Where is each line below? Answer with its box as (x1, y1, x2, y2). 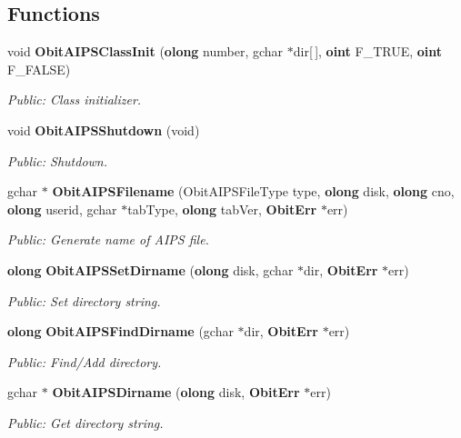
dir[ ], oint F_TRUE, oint (293, 42, 443, 61)
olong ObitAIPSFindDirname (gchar (7, 322, 234, 341)
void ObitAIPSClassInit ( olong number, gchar (7, 42, 284, 61)
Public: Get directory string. (7, 413, 164, 432)
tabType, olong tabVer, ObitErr (127, 199, 317, 218)
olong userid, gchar (7, 199, 117, 218)
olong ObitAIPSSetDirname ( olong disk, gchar (7, 260, 294, 279)
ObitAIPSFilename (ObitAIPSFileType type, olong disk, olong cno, (52, 182, 455, 201)
